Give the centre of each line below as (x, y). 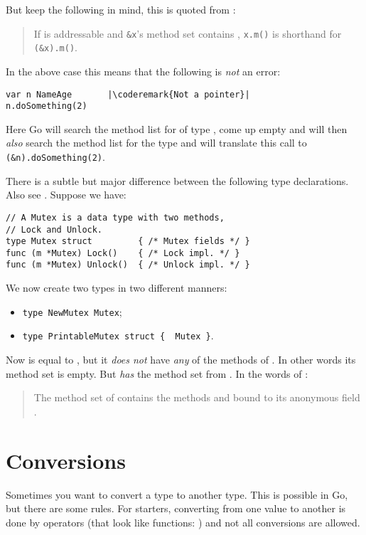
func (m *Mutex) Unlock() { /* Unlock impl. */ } (128, 265)
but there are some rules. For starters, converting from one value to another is (176, 508)
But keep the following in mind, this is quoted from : (121, 9)
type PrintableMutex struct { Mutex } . (118, 335)
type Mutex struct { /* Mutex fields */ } (128, 242)
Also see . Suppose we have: (66, 195)
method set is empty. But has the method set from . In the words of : (157, 373)
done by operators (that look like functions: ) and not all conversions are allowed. (183, 522)
